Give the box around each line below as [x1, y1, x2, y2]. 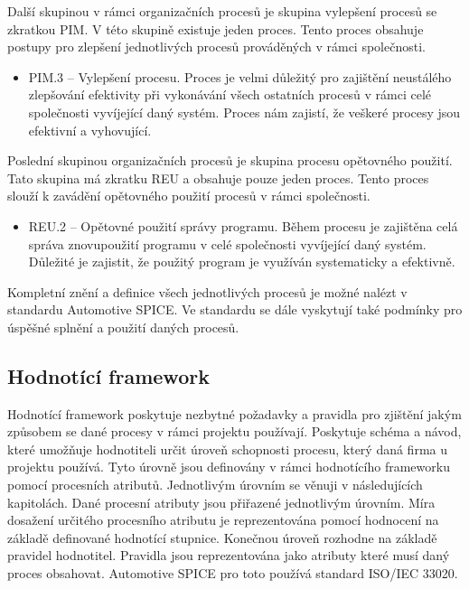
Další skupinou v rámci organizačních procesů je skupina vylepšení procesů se [7, 2, 437, 20]
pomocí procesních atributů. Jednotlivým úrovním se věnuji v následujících [7, 475, 423, 494]
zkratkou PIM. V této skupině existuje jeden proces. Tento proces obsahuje [7, 19, 424, 38]
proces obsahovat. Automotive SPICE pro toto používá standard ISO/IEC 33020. [7, 564, 458, 583]
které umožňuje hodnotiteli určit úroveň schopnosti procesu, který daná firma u [7, 439, 448, 458]
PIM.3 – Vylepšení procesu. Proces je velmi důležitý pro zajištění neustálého [28, 67, 452, 86]
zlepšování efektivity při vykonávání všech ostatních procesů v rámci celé [28, 85, 432, 104]
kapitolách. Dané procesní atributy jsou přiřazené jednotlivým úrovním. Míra [7, 492, 436, 511]
